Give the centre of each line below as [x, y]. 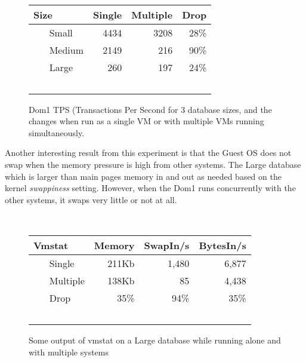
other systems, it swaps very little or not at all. [91, 199]
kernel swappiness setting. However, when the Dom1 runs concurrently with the [150, 188]
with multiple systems [69, 352]
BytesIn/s [222, 245]
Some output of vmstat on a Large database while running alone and [155, 340]
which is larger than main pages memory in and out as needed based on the [143, 176]
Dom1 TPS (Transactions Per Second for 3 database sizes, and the [150, 109]
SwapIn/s [167, 245]
